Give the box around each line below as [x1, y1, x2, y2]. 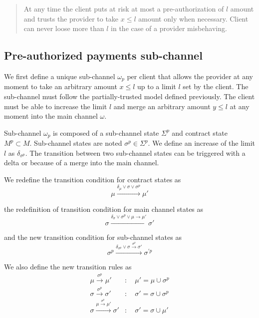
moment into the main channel [4, 111, 98, 121]
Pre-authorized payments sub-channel [4, 48, 203, 63]
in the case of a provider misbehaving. [111, 23, 227, 34]
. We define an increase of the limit [148, 138, 255, 148]
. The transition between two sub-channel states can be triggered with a [25, 147, 246, 158]
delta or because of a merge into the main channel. [4, 157, 159, 168]
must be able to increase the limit [4, 101, 107, 111]
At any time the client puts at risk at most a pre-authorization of [23, 4, 224, 14]
